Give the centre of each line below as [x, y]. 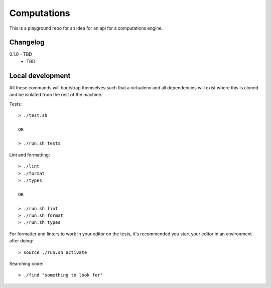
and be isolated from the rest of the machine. [56, 95]
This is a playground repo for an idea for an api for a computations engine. [86, 28]
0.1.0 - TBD [21, 54]
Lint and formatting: [30, 155]
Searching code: [26, 263]
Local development [40, 76]
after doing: [21, 241]
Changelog [27, 42]
